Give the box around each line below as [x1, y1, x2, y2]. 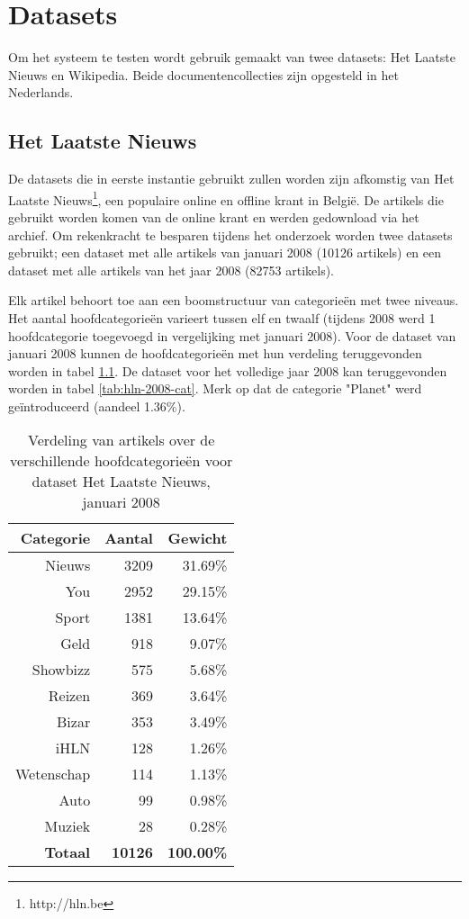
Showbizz [32, 659, 91, 680]
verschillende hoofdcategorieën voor [10, 450, 233, 472]
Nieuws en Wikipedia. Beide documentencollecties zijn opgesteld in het [8, 65, 400, 84]
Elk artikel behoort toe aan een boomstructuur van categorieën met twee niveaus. [8, 291, 459, 310]
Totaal [44, 842, 91, 863]
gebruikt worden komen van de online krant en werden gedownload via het [8, 207, 419, 226]
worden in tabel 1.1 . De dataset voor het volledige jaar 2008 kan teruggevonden [8, 361, 447, 380]
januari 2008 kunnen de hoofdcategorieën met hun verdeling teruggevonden [8, 344, 422, 363]
